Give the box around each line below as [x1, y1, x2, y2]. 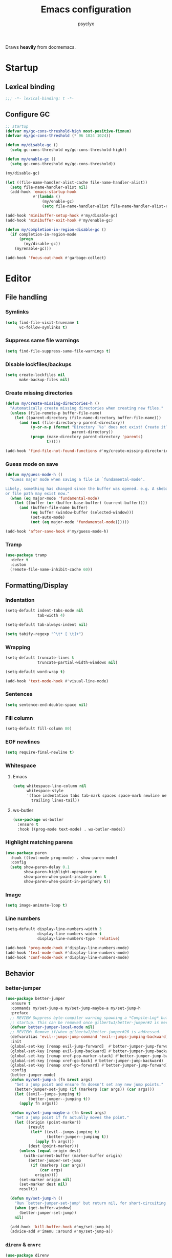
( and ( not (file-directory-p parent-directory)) [18, 420, 125, 425]
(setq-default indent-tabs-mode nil [5, 608, 83, 614]
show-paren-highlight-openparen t [24, 870, 97, 875]
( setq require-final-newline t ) [5, 750, 74, 755]
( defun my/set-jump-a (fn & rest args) [10, 1077, 93, 1083]
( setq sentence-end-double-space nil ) [5, 702, 88, 707]
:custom [10, 562, 27, 567]
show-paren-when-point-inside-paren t [24, 874, 106, 879]
